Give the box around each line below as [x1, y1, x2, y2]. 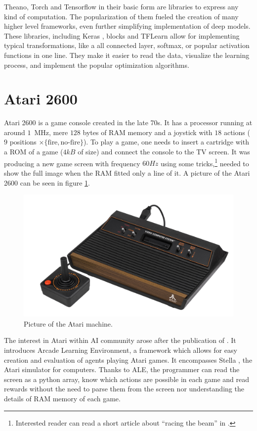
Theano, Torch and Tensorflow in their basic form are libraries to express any [4, 1, 239, 11]
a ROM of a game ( [4, 146, 63, 157]
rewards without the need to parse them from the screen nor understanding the [4, 383, 244, 394]
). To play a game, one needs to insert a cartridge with [83, 137, 249, 147]
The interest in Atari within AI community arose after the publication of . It [4, 335, 236, 345]
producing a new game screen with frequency [4, 158, 140, 168]
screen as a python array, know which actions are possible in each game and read [4, 374, 249, 384]
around [4, 127, 25, 137]
